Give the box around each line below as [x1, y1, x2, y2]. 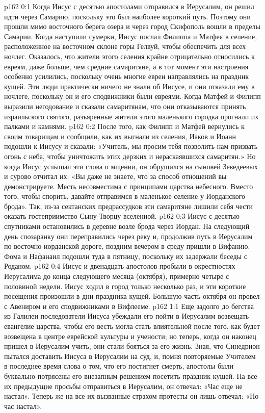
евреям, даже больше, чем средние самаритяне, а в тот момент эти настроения [4, 61, 249, 71]
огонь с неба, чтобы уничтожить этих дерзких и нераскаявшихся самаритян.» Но [4, 150, 256, 161]
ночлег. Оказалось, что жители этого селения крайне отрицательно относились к [4, 50, 255, 61]
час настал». [4, 400, 42, 411]
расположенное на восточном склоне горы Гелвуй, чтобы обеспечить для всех [4, 41, 246, 51]
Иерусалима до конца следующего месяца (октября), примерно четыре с [4, 271, 229, 281]
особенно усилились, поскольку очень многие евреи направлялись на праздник [4, 71, 249, 82]
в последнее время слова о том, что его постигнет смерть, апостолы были [4, 360, 233, 371]
